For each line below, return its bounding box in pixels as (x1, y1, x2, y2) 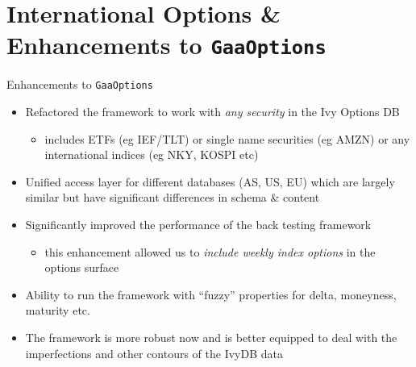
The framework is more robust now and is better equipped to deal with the (25, 329, 397, 346)
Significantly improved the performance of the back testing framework (25, 216, 372, 233)
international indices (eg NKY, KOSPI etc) (44, 146, 259, 163)
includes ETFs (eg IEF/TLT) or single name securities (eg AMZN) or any (44, 130, 410, 147)
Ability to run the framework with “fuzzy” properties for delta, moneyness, (25, 286, 397, 302)
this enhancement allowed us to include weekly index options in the (44, 243, 376, 260)
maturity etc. (25, 302, 90, 319)
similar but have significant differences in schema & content (25, 189, 320, 206)
